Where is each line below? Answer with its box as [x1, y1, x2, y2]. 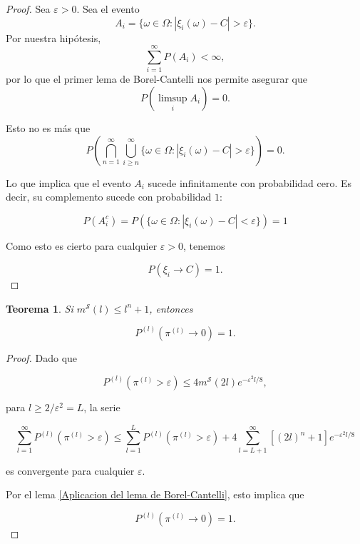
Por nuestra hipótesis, [6, 30, 101, 45]
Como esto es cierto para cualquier [6, 238, 158, 253]
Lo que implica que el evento [6, 175, 131, 190]
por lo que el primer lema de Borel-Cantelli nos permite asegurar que [6, 71, 307, 86]
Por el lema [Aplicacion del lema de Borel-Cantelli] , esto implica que [6, 487, 304, 502]
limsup [158, 93, 187, 104]
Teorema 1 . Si [6, 301, 73, 316]
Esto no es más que [6, 120, 91, 135]
